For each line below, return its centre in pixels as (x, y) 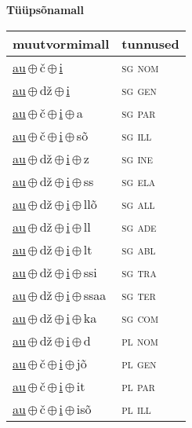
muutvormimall (61, 43)
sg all (138, 203)
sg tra (139, 272)
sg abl (139, 249)
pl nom (140, 340)
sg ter (139, 294)
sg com (140, 317)
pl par (138, 386)
